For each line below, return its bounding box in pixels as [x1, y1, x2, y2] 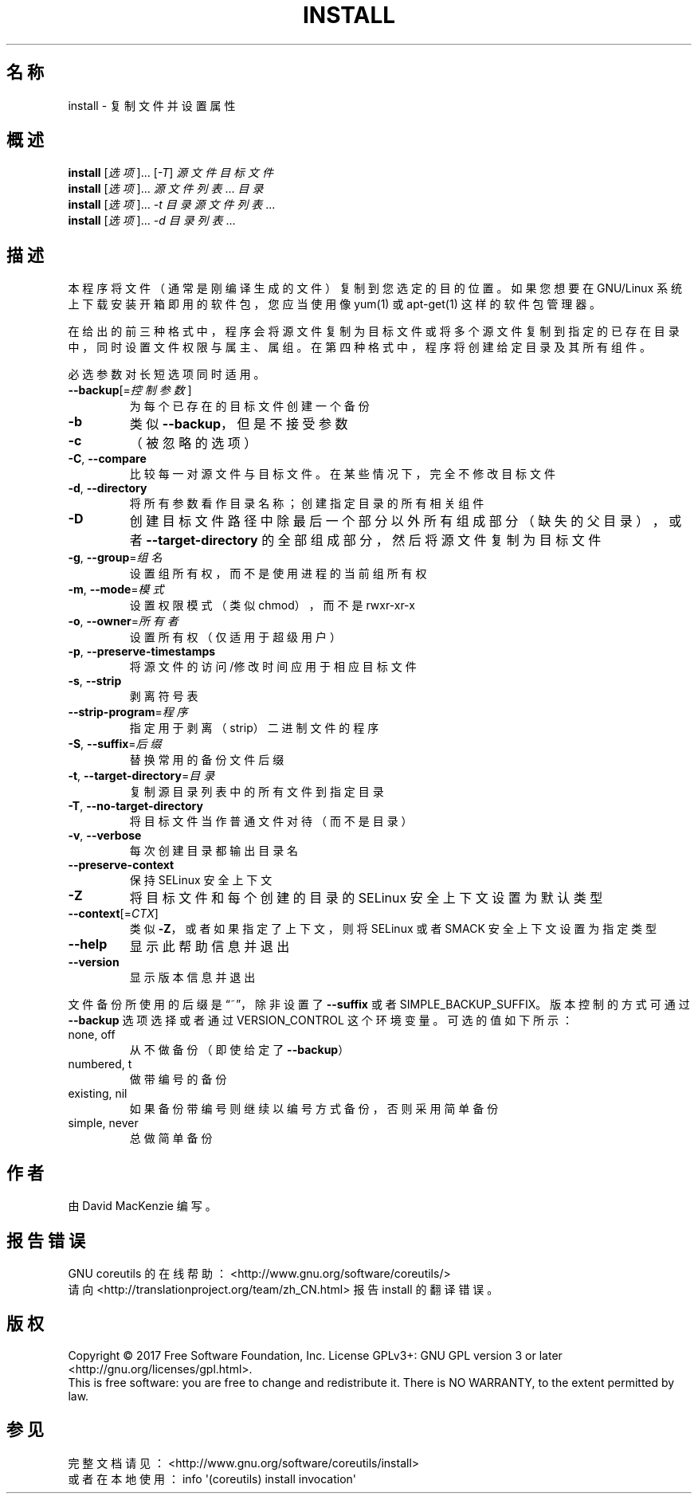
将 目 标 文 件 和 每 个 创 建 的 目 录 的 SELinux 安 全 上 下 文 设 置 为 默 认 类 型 [129, 890, 603, 907]
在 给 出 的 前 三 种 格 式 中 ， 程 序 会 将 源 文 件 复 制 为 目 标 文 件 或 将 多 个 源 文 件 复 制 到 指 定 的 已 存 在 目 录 [68, 324, 680, 339]
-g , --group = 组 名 [68, 550, 163, 565]
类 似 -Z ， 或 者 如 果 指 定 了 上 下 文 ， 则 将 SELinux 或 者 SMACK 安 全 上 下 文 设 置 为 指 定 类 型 [129, 922, 657, 936]
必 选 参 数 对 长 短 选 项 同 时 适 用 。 [68, 367, 265, 382]
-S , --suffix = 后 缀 [68, 737, 162, 751]
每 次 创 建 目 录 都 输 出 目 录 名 [129, 844, 299, 858]
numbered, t [68, 1057, 132, 1071]
